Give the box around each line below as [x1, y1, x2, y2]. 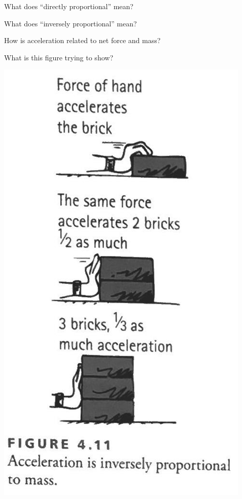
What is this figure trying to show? [4, 52, 113, 62]
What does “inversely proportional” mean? [4, 18, 137, 28]
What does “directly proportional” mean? [4, 1, 133, 11]
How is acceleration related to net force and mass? [4, 35, 161, 46]
